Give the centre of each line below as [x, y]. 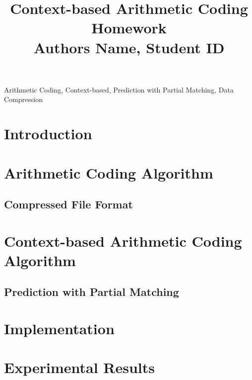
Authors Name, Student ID [129, 47]
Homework [129, 28]
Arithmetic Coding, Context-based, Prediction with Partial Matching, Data [119, 89]
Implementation [59, 328]
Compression [23, 99]
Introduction [48, 134]
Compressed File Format [68, 204]
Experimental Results [79, 367]
